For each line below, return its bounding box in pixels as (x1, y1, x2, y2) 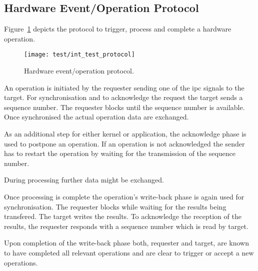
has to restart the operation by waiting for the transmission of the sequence (4, 148, 236, 158)
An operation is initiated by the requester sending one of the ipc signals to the (4, 82, 244, 92)
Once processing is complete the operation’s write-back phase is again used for (4, 191, 244, 201)
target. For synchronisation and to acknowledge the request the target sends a (4, 92, 243, 102)
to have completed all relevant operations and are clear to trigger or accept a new (4, 247, 254, 257)
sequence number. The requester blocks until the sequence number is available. (4, 101, 245, 112)
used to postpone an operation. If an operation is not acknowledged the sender (4, 138, 245, 148)
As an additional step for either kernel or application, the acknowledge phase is (4, 128, 246, 139)
